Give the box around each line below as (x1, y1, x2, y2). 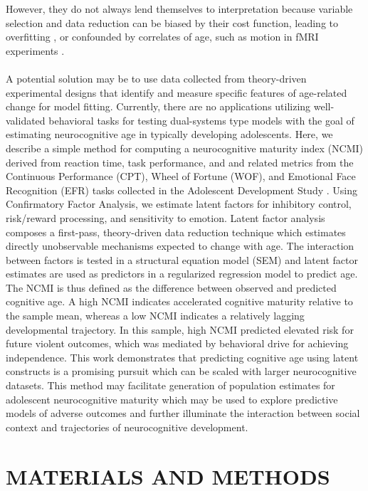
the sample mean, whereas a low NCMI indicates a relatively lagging (6, 308, 305, 323)
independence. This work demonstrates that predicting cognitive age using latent (6, 349, 359, 364)
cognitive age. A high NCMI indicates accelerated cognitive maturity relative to (6, 294, 353, 309)
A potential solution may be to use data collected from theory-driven (6, 70, 307, 85)
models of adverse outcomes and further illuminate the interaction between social (6, 406, 360, 421)
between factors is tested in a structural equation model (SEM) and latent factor (6, 252, 358, 267)
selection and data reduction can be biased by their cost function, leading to (6, 15, 338, 30)
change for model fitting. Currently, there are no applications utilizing (6, 99, 311, 114)
